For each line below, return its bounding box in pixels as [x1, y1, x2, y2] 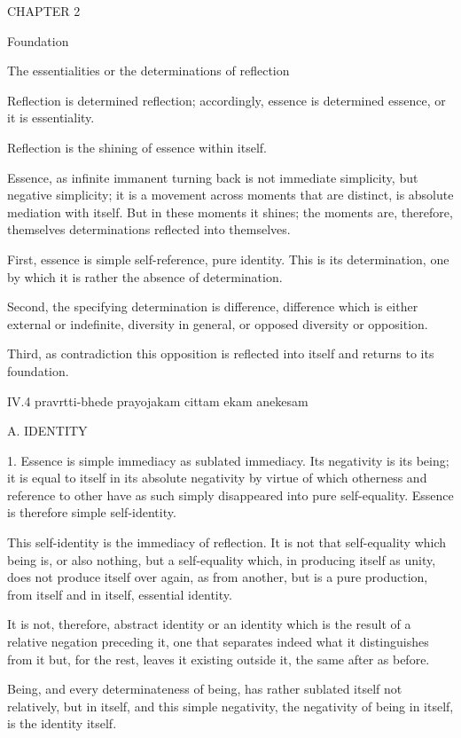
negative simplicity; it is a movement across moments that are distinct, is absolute [7, 185, 454, 204]
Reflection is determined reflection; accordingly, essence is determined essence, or [7, 90, 446, 109]
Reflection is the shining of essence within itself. [7, 137, 268, 156]
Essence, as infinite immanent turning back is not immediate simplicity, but [7, 168, 418, 186]
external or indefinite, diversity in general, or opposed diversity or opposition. [7, 314, 428, 333]
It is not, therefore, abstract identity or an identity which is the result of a [7, 615, 411, 633]
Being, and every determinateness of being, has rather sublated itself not [7, 679, 402, 698]
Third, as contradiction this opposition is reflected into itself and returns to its [7, 344, 434, 363]
